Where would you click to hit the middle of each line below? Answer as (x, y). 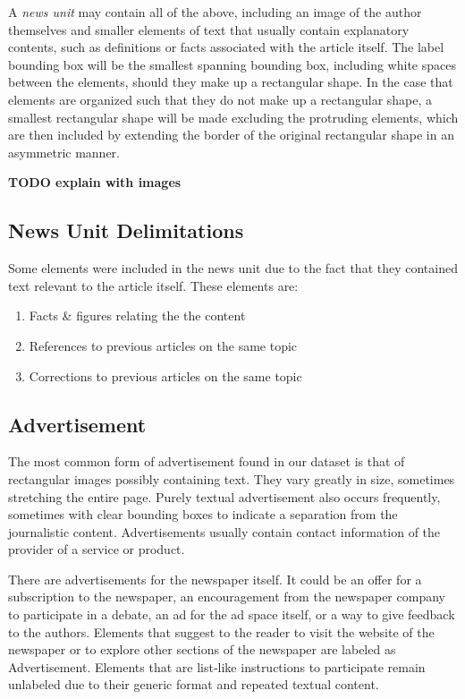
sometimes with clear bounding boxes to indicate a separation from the (203, 514)
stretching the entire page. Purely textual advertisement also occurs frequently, (224, 496)
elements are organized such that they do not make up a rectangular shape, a (220, 99)
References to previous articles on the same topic (163, 345)
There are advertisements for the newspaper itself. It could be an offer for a (215, 579)
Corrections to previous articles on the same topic (165, 375)
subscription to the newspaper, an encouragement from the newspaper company (227, 597)
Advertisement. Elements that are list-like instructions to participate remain (217, 666)
